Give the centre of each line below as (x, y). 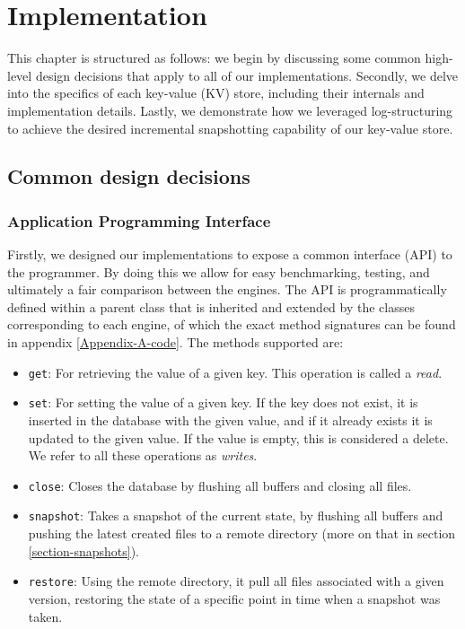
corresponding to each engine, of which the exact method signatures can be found (232, 324)
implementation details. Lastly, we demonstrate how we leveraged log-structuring (230, 110)
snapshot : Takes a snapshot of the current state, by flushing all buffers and (236, 515)
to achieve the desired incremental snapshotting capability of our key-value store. (230, 128)
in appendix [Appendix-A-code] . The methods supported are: (175, 342)
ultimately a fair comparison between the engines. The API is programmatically (227, 289)
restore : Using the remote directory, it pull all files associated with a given (236, 581)
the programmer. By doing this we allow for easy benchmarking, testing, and (219, 271)
